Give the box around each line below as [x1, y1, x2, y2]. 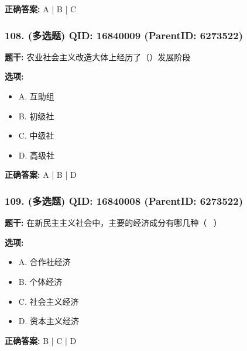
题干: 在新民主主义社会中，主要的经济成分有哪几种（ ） [5, 216, 222, 229]
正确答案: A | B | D [5, 168, 77, 181]
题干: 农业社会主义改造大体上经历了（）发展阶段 [5, 50, 191, 63]
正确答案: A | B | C [5, 3, 77, 15]
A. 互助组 [18, 90, 54, 102]
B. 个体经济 [18, 275, 63, 287]
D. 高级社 [18, 149, 55, 161]
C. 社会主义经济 [18, 295, 79, 307]
